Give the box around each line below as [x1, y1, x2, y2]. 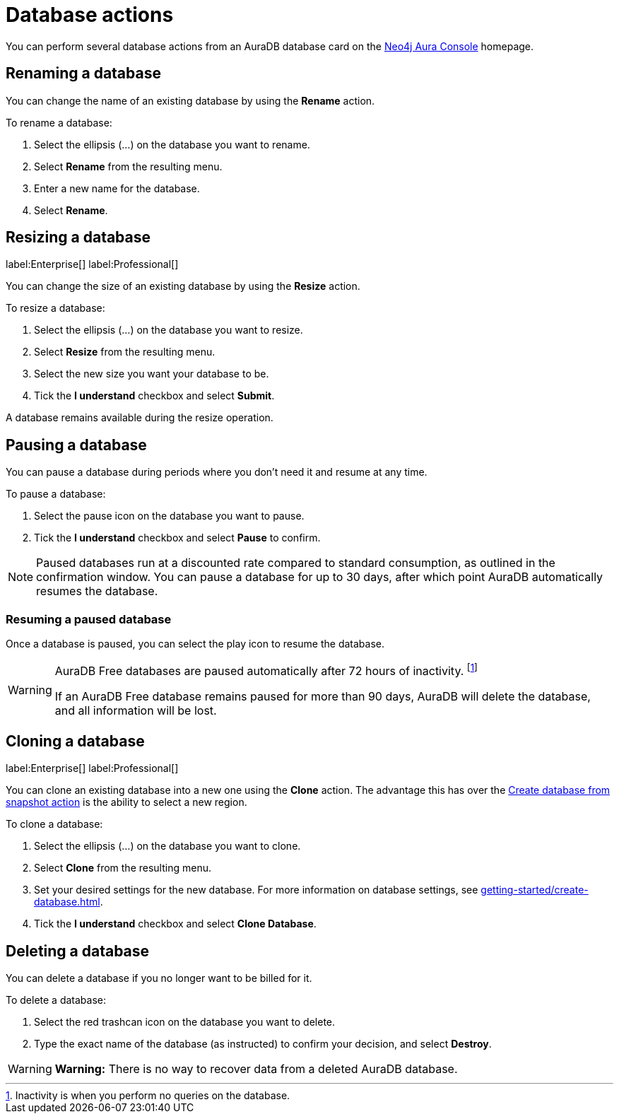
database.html [34, 896, 100, 908]
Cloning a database [6, 732, 145, 750]
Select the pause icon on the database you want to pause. [34, 510, 305, 522]
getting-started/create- [481, 884, 589, 896]
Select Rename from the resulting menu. [34, 160, 223, 172]
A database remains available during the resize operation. [6, 411, 273, 424]
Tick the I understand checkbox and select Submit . [34, 389, 275, 402]
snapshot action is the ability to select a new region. [6, 796, 247, 809]
